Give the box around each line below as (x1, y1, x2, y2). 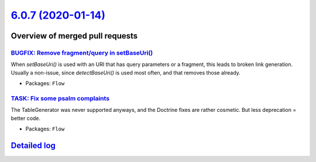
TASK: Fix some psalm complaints (11, 94, 110, 102)
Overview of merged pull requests (11, 31, 138, 41)
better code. (11, 114, 41, 122)
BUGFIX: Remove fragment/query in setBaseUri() (11, 48, 153, 57)
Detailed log (11, 140, 56, 150)
